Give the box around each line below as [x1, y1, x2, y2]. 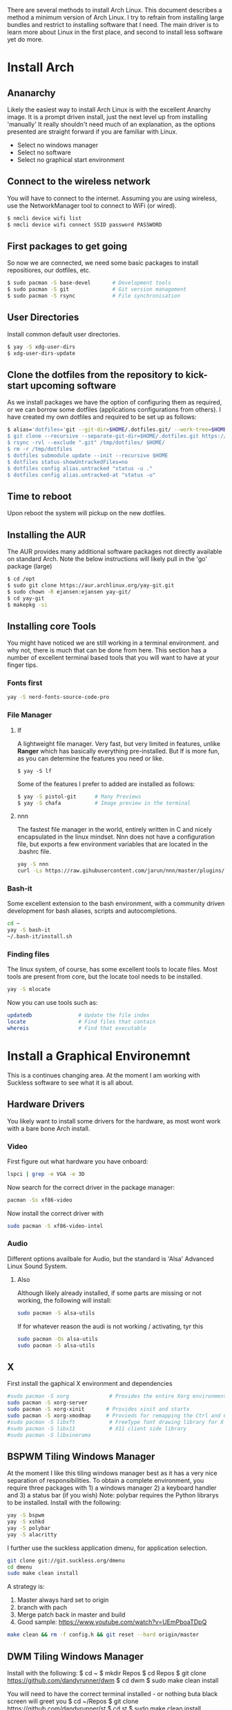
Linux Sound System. [7, 1262, 68, 1270]
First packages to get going [7, 240, 128, 252]
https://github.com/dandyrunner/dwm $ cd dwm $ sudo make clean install [7, 1676, 219, 1685]
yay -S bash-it [7, 927, 51, 934]
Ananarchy [7, 87, 56, 99]
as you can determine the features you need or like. [17, 754, 164, 763]
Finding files [7, 950, 50, 959]
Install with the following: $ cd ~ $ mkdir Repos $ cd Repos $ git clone [7, 1669, 206, 1677]
